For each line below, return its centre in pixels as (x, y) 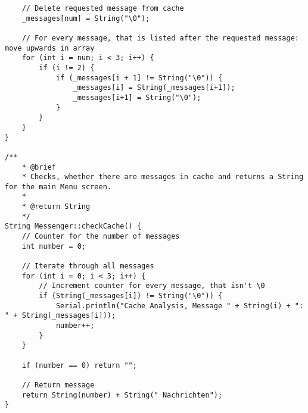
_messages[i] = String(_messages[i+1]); (154, 88)
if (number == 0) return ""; (79, 365)
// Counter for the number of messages (101, 237)
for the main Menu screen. (58, 187)
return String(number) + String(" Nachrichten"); (122, 395)
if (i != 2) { (67, 68)
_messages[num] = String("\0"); (86, 18)
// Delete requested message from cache (103, 8)
